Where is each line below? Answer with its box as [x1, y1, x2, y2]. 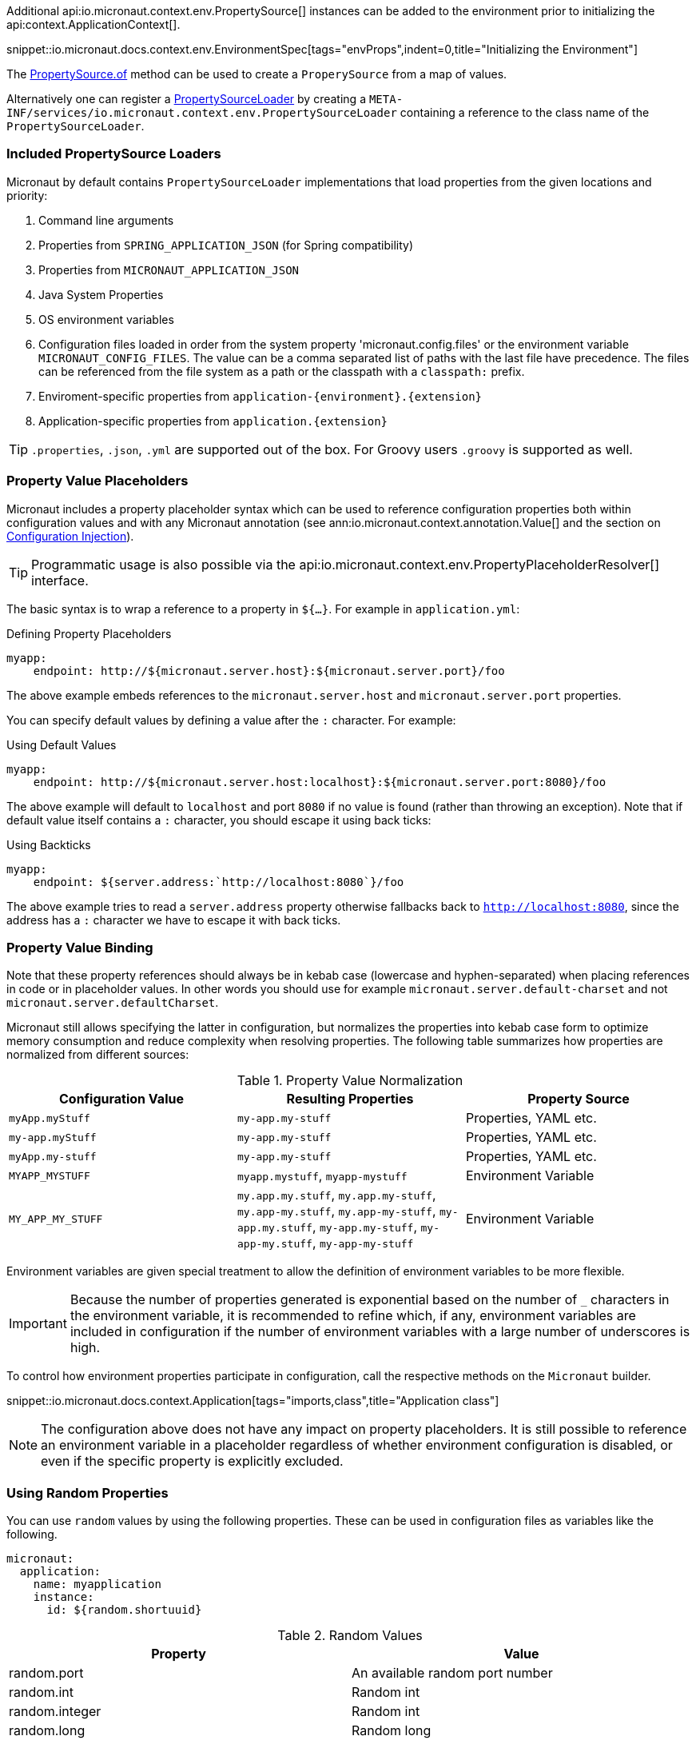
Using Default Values [6, 737, 117, 752]
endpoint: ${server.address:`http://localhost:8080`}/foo [33, 875, 404, 888]
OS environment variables [38, 312, 174, 326]
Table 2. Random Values [277, 1627, 423, 1643]
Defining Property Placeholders [6, 626, 172, 641]
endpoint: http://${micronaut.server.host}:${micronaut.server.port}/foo [33, 664, 505, 677]
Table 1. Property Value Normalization [237, 1072, 463, 1089]
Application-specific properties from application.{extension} [38, 413, 388, 428]
